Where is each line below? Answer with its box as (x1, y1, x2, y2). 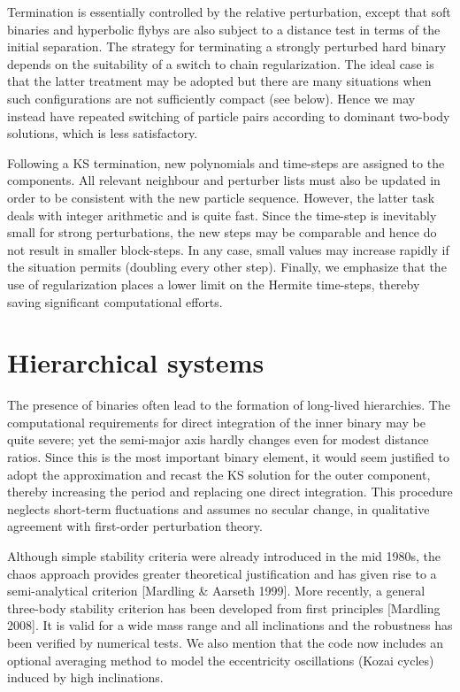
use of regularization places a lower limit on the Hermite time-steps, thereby (7, 274, 420, 293)
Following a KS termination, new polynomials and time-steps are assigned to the (7, 153, 445, 172)
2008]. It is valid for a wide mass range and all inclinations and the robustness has (7, 616, 453, 634)
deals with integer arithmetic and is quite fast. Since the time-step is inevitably (7, 205, 437, 224)
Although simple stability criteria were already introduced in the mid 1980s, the (7, 546, 441, 565)
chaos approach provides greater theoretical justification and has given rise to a (7, 564, 437, 582)
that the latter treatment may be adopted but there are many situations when (7, 72, 432, 90)
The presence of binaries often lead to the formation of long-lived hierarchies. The (7, 396, 450, 414)
